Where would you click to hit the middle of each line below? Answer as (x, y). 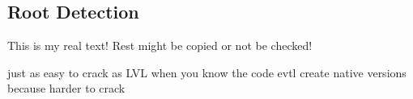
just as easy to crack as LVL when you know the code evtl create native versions (207, 72)
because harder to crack (66, 88)
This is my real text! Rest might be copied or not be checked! (160, 45)
